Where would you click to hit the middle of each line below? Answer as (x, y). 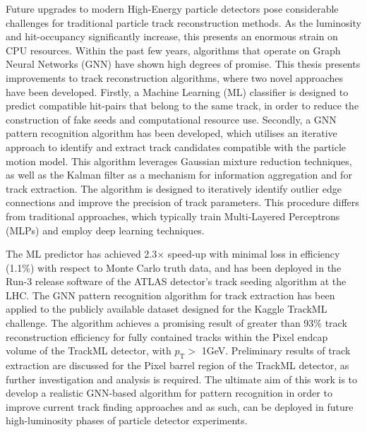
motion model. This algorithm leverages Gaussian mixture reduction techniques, (179, 161)
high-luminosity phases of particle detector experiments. (127, 420)
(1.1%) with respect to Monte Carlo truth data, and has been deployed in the (174, 267)
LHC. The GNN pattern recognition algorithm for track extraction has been (170, 295)
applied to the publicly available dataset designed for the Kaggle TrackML (167, 309)
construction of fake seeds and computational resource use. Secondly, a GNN (171, 119)
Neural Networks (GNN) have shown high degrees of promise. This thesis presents (183, 64)
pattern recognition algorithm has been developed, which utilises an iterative (172, 133)
